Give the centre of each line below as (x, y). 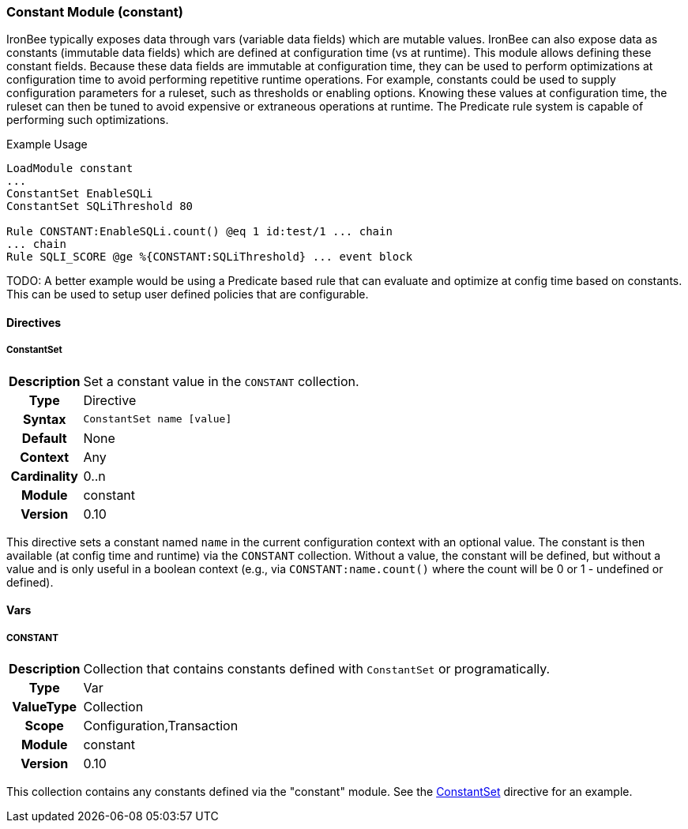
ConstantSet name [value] (158, 419)
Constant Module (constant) (95, 12)
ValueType (45, 707)
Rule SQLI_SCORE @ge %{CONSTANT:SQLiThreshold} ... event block (210, 257)
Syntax (44, 419)
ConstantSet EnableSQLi (80, 194)
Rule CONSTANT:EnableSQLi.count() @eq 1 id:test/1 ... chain (199, 232)
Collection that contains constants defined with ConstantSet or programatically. (317, 669)
